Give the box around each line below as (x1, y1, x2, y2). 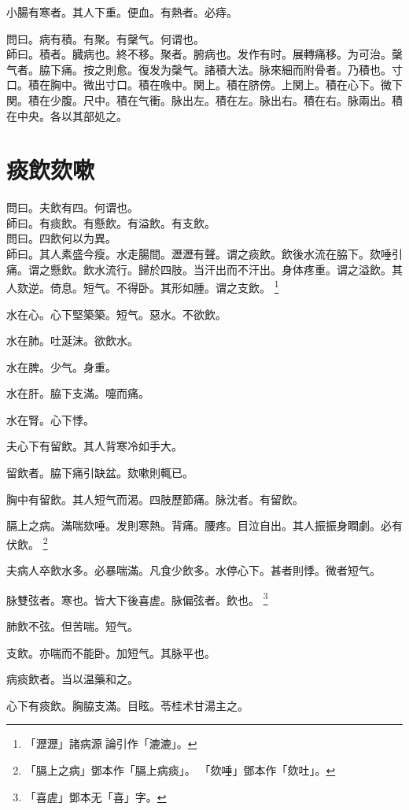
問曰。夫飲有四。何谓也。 (6, 199, 138, 216)
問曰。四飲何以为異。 (6, 230, 116, 246)
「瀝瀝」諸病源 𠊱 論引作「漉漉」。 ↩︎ (24, 735, 197, 752)
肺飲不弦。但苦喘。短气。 (6, 617, 138, 634)
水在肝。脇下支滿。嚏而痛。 (6, 385, 149, 401)
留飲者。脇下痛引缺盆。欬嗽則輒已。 (6, 464, 193, 481)
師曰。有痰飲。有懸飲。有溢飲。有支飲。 (6, 214, 216, 231)
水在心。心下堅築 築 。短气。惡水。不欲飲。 (6, 305, 227, 322)
